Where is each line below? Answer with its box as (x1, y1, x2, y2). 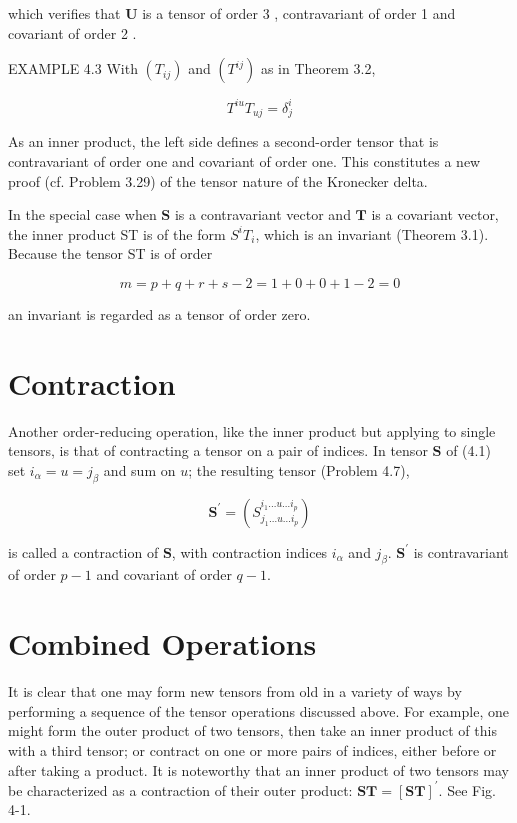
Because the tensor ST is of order (8, 243, 213, 264)
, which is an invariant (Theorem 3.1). (255, 223, 489, 244)
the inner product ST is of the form (8, 223, 226, 244)
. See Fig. (438, 779, 496, 800)
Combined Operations (8, 623, 317, 664)
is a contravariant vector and (174, 204, 351, 225)
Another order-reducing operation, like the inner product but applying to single (8, 420, 496, 441)
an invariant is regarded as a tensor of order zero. (8, 303, 311, 324)
